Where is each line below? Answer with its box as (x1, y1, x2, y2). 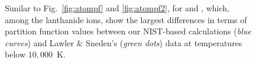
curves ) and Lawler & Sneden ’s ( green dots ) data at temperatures (5, 36, 242, 49)
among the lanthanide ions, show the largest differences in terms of (5, 13, 247, 25)
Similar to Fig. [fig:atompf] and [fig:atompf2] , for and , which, (5, 2, 229, 14)
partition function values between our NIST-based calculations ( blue (5, 25, 251, 37)
